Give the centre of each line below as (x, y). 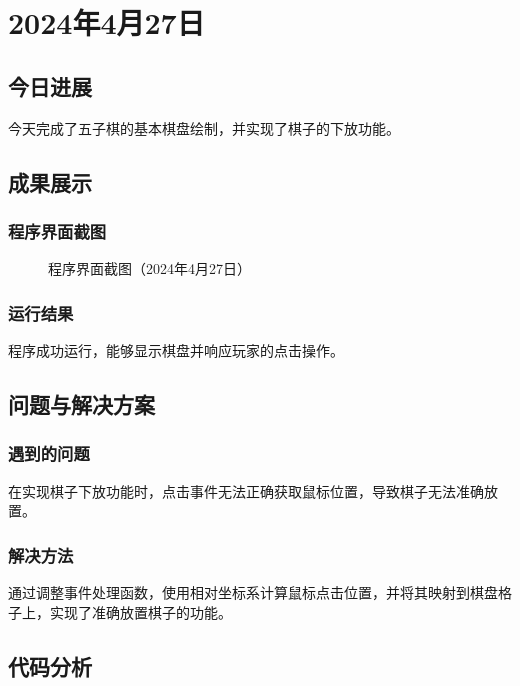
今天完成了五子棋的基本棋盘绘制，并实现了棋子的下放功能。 (204, 127)
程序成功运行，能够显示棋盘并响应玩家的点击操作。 (176, 349)
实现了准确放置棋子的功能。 (140, 611)
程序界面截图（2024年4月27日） (149, 268)
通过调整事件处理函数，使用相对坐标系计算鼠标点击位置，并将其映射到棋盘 (253, 591)
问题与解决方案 (81, 403)
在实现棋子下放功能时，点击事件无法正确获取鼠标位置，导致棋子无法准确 (246, 490)
